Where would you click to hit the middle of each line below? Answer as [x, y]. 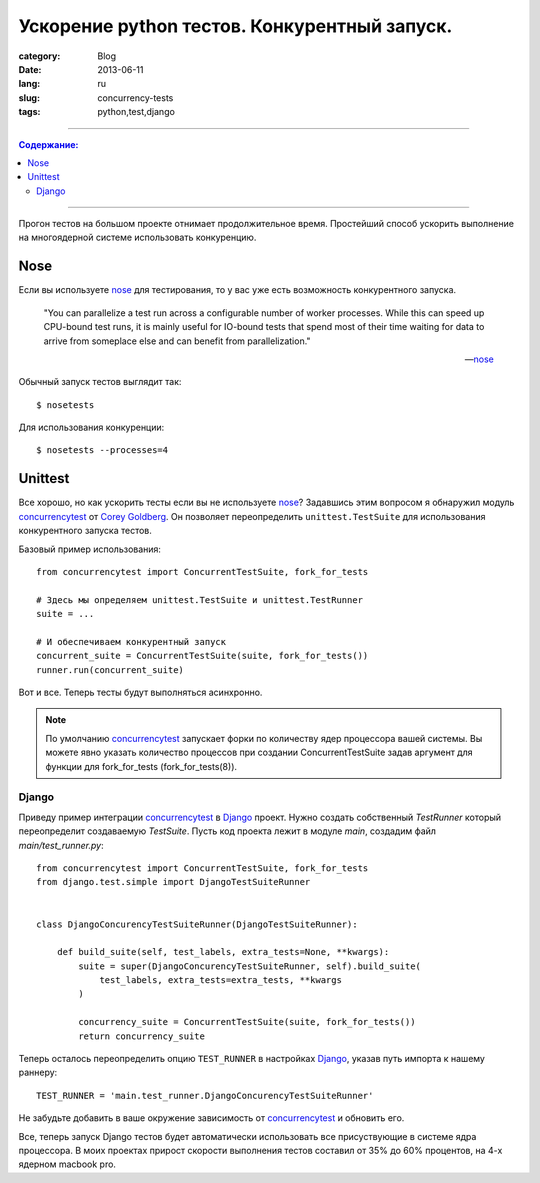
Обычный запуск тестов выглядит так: [100, 382]
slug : [29, 97]
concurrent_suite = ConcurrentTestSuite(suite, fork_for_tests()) [202, 656]
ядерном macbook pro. [67, 1164]
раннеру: [38, 1072]
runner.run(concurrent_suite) [110, 669]
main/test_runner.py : [61, 845]
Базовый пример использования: [90, 549]
